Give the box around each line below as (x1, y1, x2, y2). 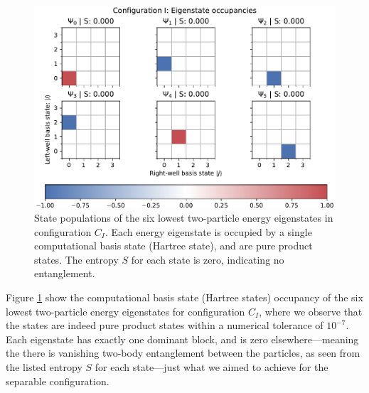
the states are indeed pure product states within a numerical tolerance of (6, 318, 323, 333)
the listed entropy (6, 359, 82, 374)
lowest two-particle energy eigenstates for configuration (6, 303, 245, 318)
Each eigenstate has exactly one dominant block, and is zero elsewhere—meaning (6, 331, 359, 346)
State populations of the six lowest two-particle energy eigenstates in (34, 210, 333, 225)
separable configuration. (6, 373, 109, 388)
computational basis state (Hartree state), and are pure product (34, 238, 313, 253)
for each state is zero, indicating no (131, 252, 284, 267)
